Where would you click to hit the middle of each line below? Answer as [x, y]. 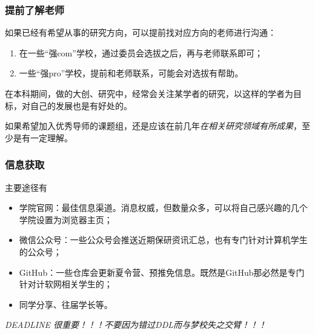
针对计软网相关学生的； [66, 284]
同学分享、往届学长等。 [66, 304]
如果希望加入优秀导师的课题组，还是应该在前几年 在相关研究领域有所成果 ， [153, 126]
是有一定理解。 [43, 137]
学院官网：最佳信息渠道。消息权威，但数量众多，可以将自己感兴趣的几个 [163, 208]
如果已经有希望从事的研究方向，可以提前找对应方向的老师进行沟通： [141, 32]
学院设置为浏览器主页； [66, 219]
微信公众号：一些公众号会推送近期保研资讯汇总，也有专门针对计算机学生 [163, 240]
